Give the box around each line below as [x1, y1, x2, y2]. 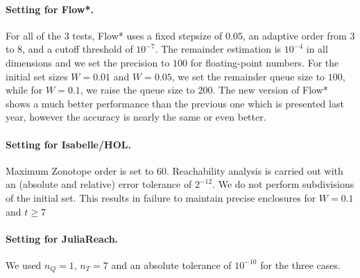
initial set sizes [6, 69, 68, 83]
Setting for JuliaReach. [6, 231, 119, 245]
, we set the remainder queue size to [171, 69, 325, 83]
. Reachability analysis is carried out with [166, 163, 343, 177]
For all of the [6, 28, 61, 42]
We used [6, 257, 42, 272]
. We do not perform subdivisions [212, 177, 354, 191]
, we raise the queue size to [80, 82, 195, 97]
